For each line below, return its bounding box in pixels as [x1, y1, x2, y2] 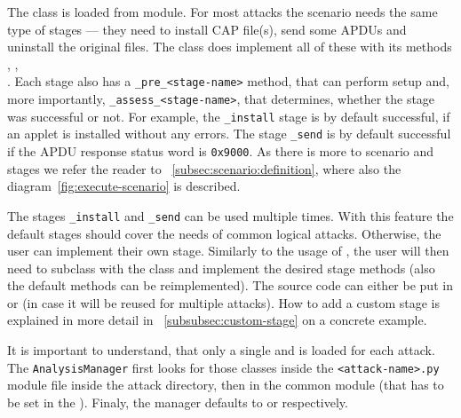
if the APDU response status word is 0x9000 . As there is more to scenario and [7, 142, 434, 160]
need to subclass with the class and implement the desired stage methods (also [7, 258, 435, 277]
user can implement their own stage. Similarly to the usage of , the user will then [7, 241, 449, 260]
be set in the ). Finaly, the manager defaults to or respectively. [7, 392, 348, 411]
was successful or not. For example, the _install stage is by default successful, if [7, 106, 450, 125]
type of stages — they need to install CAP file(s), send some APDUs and [7, 20, 407, 38]
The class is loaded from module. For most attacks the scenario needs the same [7, 3, 438, 20]
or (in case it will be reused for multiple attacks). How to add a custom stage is [7, 293, 441, 312]
